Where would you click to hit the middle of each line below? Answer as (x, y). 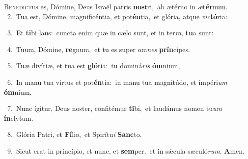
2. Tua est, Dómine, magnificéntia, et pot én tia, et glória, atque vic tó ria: (117, 16)
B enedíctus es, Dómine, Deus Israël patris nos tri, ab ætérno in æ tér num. (116, 6)
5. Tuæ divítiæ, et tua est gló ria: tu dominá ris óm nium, (94, 66)
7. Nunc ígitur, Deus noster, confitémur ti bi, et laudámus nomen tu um (115, 108)
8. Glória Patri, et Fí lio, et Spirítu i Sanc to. (74, 134)
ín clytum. (19, 118)
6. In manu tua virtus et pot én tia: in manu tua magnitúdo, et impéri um (117, 82)
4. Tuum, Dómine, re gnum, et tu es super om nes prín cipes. (98, 49)
